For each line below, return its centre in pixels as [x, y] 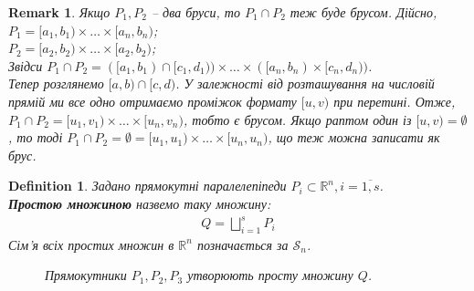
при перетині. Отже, [395, 101]
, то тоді [36, 137]
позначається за [242, 244]
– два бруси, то [195, 12]
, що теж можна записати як [354, 137]
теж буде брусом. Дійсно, [363, 12]
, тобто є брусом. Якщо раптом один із [297, 119]
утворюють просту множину [270, 275]
